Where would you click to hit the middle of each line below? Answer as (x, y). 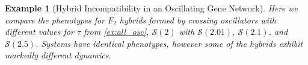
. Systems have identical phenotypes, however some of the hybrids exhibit (169, 43)
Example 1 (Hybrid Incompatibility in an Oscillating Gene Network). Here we (151, 8)
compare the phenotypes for (55, 20)
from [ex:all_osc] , (116, 32)
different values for (39, 32)
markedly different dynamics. (58, 55)
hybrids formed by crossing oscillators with (198, 20)
